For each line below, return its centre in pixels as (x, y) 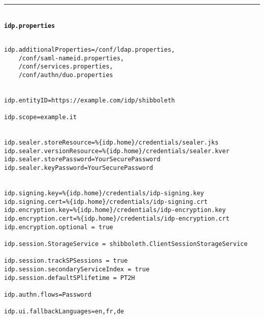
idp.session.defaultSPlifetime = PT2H (70, 278)
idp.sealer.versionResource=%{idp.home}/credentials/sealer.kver (117, 151)
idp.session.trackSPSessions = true (66, 261)
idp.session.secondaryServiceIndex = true (77, 269)
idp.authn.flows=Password (48, 294)
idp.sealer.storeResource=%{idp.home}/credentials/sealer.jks (111, 143)
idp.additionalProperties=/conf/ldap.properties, (90, 49)
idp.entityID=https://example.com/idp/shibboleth (90, 100)
